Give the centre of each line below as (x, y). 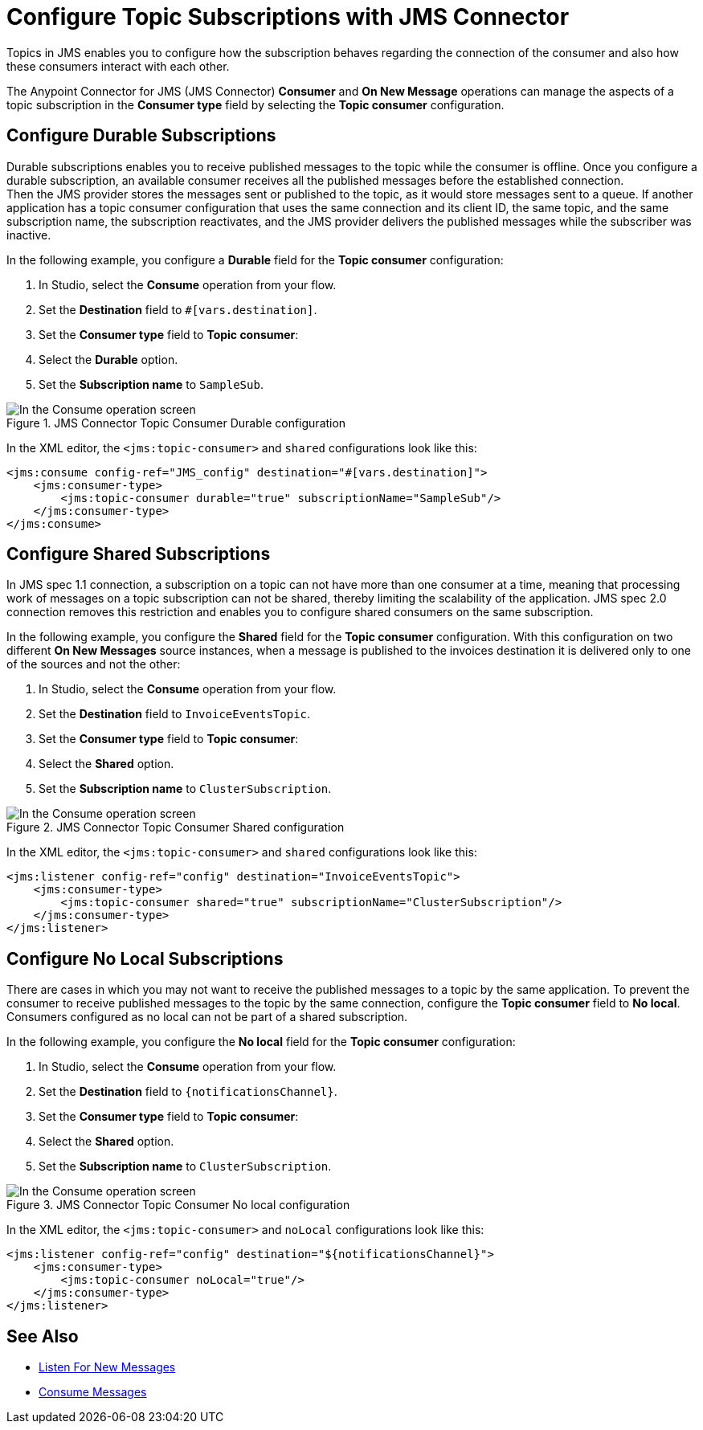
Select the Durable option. (108, 359)
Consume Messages (93, 1392)
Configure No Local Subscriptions (145, 958)
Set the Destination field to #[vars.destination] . (178, 309)
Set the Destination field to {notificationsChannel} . (188, 1092)
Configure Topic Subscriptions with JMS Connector (288, 17)
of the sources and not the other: (94, 664)
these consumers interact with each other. (118, 66)
